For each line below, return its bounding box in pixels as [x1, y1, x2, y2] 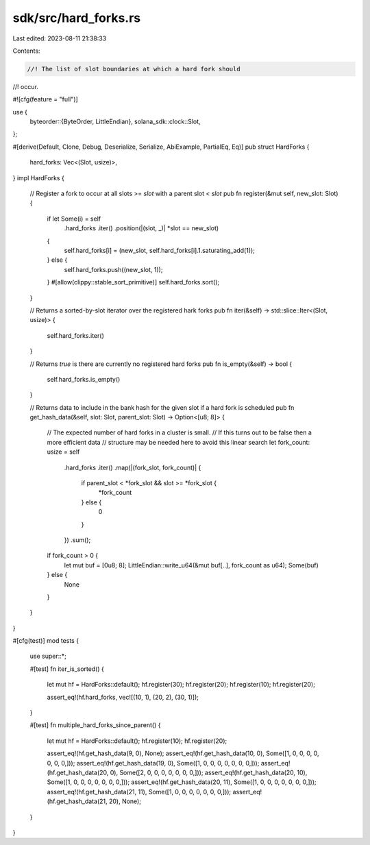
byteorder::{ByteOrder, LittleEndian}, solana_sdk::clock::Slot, [29, 117, 201, 126]
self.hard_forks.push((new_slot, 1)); [64, 265, 163, 273]
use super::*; [29, 652, 66, 661]
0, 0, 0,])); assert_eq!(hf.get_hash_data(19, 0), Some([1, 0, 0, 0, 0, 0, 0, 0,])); [47, 759, 260, 767]
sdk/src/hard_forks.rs [12, 10, 140, 25]
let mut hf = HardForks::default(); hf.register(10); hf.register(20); [47, 737, 227, 745]
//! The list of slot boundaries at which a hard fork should [27, 65, 241, 73]
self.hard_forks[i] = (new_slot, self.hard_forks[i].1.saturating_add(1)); [64, 246, 255, 254]
